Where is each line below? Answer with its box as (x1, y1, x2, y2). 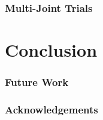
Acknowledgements (5, 101, 98, 116)
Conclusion (5, 38, 98, 62)
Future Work (5, 75, 69, 90)
